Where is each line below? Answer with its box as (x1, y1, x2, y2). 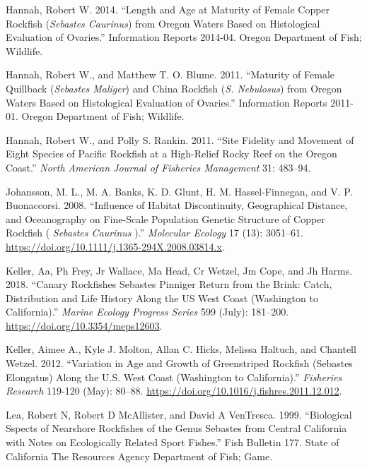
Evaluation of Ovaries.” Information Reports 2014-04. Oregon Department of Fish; (6, 30, 362, 44)
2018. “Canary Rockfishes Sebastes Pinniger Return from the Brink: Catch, (6, 277, 332, 292)
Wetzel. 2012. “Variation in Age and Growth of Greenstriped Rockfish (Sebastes (6, 356, 353, 371)
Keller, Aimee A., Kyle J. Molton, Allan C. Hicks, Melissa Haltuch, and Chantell (6, 342, 356, 356)
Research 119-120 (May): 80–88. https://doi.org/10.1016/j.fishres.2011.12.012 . (6, 383, 342, 398)
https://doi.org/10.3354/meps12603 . (6, 318, 163, 332)
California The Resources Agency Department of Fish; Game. (6, 448, 273, 463)
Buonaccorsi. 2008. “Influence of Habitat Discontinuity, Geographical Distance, (6, 198, 348, 212)
